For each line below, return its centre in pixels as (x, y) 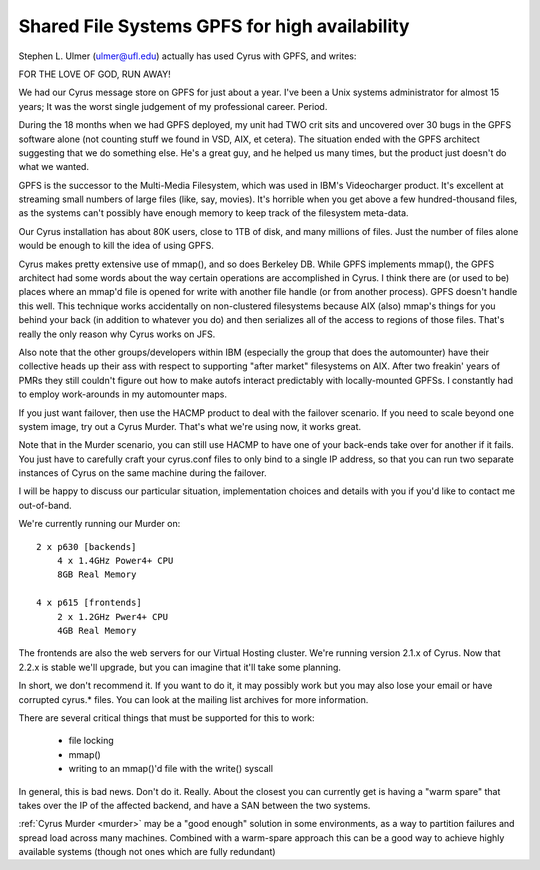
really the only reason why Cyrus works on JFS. (117, 334)
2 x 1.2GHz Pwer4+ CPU (112, 616)
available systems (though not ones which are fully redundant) (147, 852)
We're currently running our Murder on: (99, 524)
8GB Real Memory (96, 574)
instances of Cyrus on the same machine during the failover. (142, 473)
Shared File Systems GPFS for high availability (214, 26)
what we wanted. (54, 167)
